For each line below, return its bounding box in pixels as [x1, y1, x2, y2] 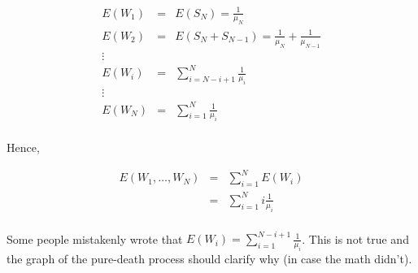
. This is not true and [302, 230, 409, 247]
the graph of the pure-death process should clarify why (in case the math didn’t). [7, 249, 412, 266]
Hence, [7, 139, 40, 156]
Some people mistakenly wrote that [7, 230, 183, 247]
